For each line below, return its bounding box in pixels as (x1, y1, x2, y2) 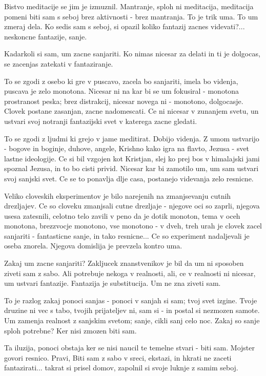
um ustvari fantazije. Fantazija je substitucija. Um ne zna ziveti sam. (4, 278, 221, 288)
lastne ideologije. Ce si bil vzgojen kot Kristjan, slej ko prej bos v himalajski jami (4, 153, 260, 163)
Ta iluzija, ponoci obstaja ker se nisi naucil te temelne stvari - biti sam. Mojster (4, 342, 255, 353)
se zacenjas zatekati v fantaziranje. (4, 58, 113, 69)
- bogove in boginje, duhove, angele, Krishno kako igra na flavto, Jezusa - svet (4, 143, 250, 154)
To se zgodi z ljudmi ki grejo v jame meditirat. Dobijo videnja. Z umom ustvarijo (4, 133, 259, 143)
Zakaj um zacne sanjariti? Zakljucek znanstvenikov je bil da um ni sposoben (4, 258, 244, 268)
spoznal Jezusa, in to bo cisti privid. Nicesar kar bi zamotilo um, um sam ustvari (4, 163, 259, 174)
